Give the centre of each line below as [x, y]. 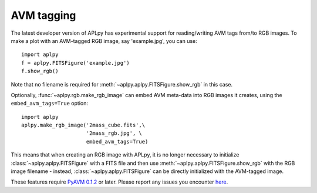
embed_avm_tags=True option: [49, 104]
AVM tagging [43, 15]
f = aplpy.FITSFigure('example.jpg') [76, 63]
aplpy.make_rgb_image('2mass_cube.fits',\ [83, 125]
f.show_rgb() [40, 71]
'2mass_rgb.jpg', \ [114, 133]
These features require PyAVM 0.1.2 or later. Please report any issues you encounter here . [119, 182]
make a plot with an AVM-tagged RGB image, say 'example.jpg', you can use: [104, 41]
